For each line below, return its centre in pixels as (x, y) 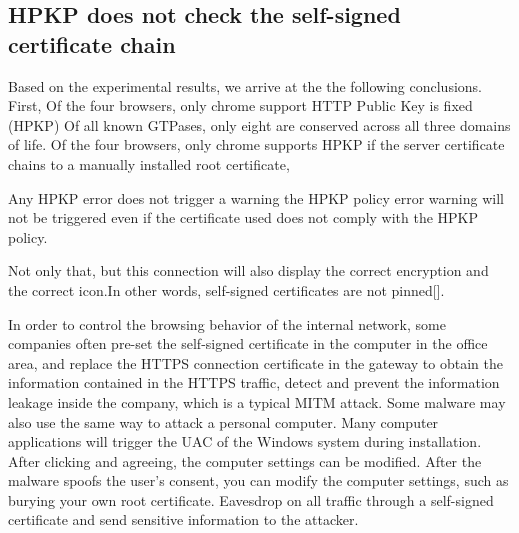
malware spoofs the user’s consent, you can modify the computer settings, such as (258, 480)
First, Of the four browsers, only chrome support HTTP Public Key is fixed (240, 105)
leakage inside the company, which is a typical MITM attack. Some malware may (257, 401)
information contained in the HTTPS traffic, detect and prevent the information (254, 382)
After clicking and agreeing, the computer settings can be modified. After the (245, 460)
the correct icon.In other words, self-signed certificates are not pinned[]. (226, 289)
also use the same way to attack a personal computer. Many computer (223, 421)
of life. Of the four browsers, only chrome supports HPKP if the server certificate (256, 144)
